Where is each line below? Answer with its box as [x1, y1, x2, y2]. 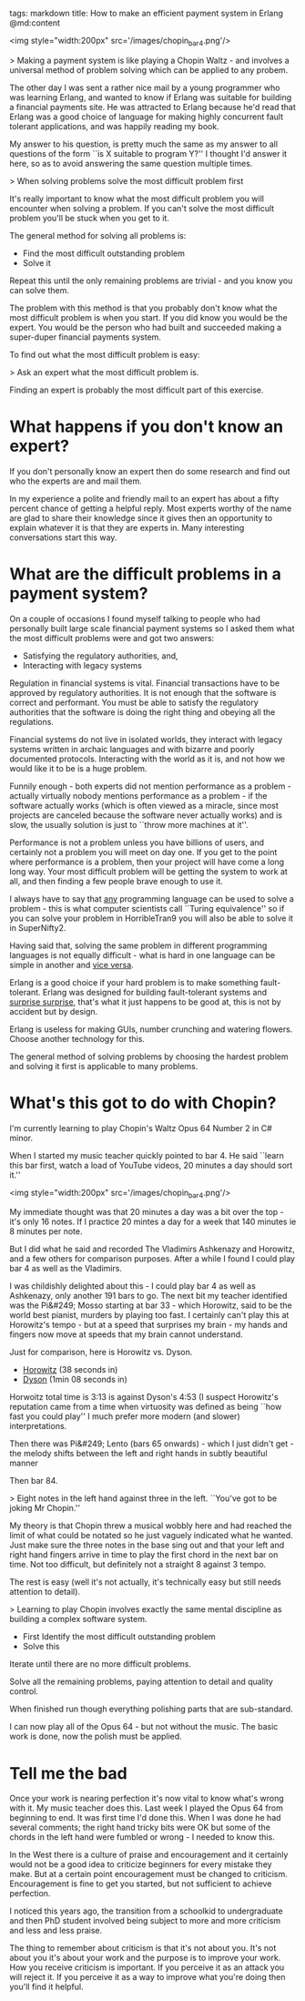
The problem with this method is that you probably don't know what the [9, 302, 278, 313]
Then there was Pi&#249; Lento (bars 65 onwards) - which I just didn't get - [9, 1438, 294, 1449]
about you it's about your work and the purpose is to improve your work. [9, 1953, 281, 1964]
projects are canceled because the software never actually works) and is [9, 810, 282, 821]
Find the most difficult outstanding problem [22, 248, 185, 259]
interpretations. [9, 1421, 67, 1432]
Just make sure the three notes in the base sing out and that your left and [9, 1539, 285, 1551]
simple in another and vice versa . [9, 959, 134, 970]
